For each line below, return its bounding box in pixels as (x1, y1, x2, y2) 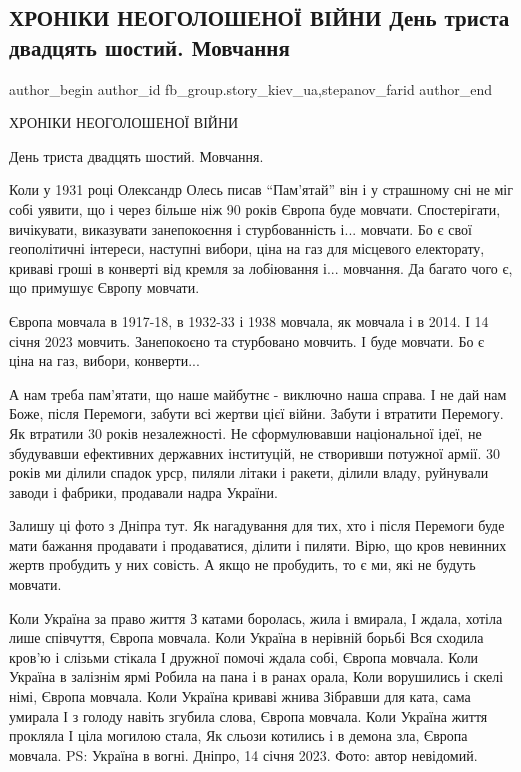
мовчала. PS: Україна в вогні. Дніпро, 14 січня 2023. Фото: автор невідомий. (9, 744, 478, 765)
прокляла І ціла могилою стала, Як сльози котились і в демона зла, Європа (9, 725, 468, 746)
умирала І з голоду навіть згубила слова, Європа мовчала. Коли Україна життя (9, 705, 488, 726)
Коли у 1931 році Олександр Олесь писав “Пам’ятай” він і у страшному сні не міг (9, 179, 513, 200)
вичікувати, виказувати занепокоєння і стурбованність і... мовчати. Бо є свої (9, 218, 472, 239)
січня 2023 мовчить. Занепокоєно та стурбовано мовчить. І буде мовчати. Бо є (9, 330, 485, 351)
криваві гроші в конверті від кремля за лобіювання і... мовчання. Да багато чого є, (9, 257, 513, 278)
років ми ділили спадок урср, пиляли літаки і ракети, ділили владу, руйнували (9, 462, 489, 483)
